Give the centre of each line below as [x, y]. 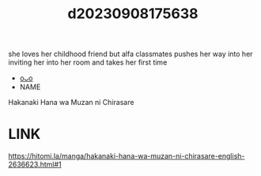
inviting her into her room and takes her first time [88, 62]
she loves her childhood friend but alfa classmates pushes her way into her [130, 54]
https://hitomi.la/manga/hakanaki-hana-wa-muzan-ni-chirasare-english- [127, 156]
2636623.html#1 [35, 165]
